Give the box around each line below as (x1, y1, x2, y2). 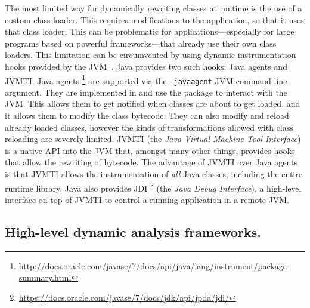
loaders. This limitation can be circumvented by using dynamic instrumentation (5, 48, 296, 61)
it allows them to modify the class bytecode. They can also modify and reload (5, 109, 289, 122)
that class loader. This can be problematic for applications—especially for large (5, 25, 294, 38)
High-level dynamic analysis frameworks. (5, 222, 261, 241)
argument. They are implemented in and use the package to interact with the (5, 85, 287, 98)
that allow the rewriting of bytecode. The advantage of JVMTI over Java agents (5, 156, 297, 168)
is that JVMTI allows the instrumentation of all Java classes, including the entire (5, 168, 302, 180)
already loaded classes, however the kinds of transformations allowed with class (5, 121, 293, 133)
